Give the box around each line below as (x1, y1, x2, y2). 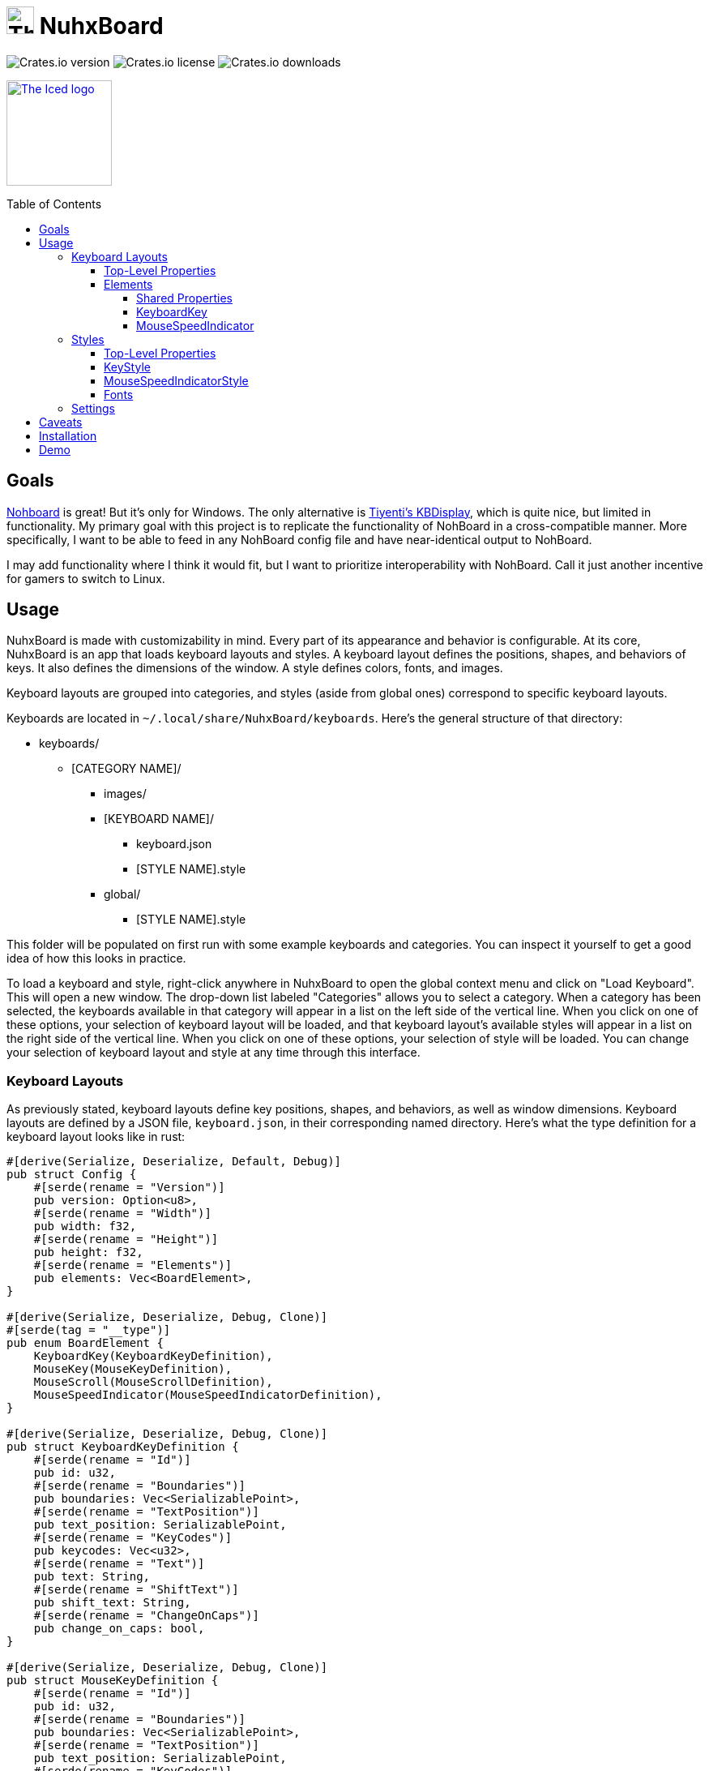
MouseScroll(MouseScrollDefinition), (33, 1375, 273, 1389)
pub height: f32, (33, 1246, 143, 1259)
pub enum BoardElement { (6, 1336, 164, 1350)
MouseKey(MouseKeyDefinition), (33, 1362, 233, 1376)
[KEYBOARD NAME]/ (104, 812, 214, 826)
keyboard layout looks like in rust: (6, 1130, 186, 1144)
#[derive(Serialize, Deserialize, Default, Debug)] (6, 1155, 342, 1169)
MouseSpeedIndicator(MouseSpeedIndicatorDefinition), (33, 1388, 382, 1402)
